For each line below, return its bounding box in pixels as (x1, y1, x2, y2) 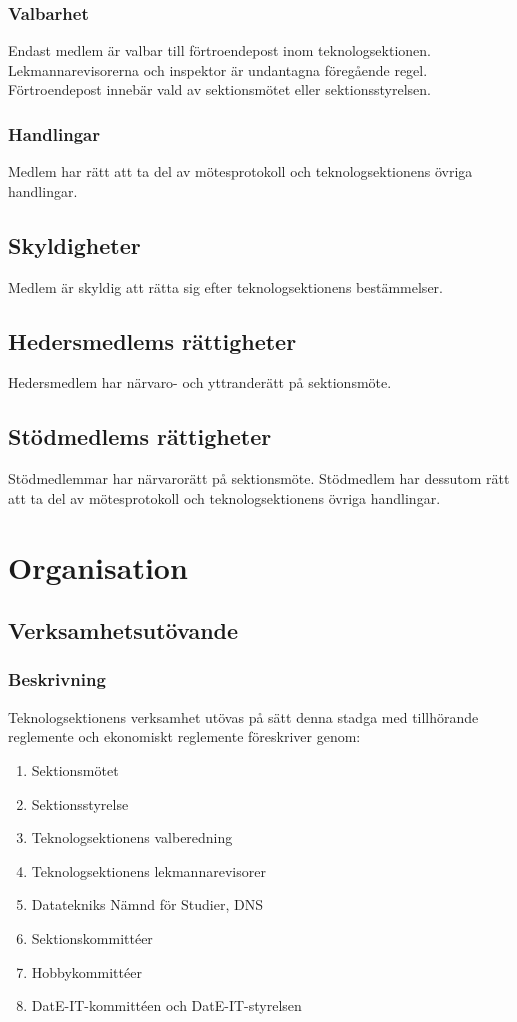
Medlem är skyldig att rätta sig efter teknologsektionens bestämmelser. (8, 276, 443, 297)
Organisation (8, 546, 188, 587)
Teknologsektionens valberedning (31, 827, 233, 848)
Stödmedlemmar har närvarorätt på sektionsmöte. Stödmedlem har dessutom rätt (8, 468, 510, 489)
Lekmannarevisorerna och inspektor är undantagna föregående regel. (8, 59, 428, 80)
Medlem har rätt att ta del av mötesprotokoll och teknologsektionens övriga (8, 161, 473, 182)
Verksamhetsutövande (8, 615, 239, 646)
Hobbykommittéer (31, 961, 142, 982)
